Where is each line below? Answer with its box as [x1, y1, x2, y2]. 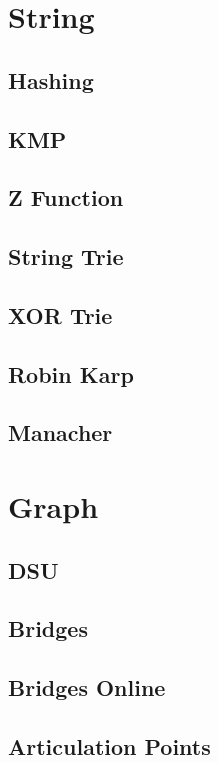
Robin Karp [8, 358, 134, 389]
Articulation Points [8, 730, 211, 761]
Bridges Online [8, 672, 166, 703]
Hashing [8, 64, 94, 95]
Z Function [8, 182, 124, 213]
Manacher [8, 417, 113, 448]
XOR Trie [8, 299, 113, 330]
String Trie [8, 241, 124, 272]
